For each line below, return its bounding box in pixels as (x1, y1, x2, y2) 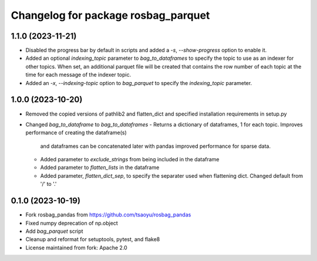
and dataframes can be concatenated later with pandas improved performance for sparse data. (40, 143, 271, 150)
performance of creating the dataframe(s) (25, 129, 127, 136)
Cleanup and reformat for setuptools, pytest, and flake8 (25, 236, 160, 243)
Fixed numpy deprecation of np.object (25, 219, 119, 226)
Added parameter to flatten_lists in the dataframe (40, 164, 160, 171)
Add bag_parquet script (25, 228, 83, 235)
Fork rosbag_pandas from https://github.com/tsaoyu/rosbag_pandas (25, 211, 191, 218)
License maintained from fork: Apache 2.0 (25, 244, 127, 251)
